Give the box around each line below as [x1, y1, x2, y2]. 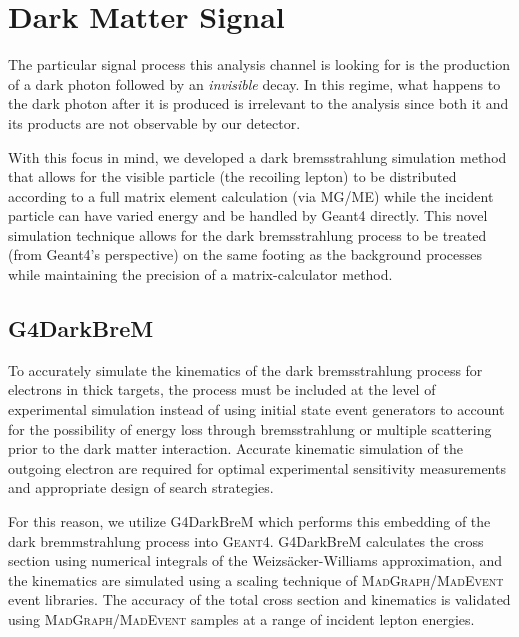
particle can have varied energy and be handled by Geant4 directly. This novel [8, 205, 488, 226]
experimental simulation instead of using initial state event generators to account [8, 399, 505, 420]
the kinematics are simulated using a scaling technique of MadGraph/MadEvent [8, 569, 504, 590]
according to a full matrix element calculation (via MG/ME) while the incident [8, 185, 494, 206]
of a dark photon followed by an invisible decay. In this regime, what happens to [8, 73, 501, 94]
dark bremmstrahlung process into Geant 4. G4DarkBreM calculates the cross [8, 530, 484, 551]
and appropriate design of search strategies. [8, 477, 274, 498]
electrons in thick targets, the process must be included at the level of [8, 379, 436, 400]
